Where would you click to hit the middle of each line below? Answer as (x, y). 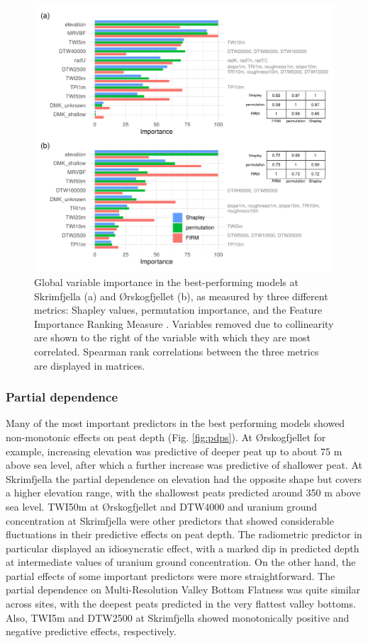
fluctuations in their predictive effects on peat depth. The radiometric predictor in (184, 534)
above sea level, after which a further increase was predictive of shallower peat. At (184, 465)
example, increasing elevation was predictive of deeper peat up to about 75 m (174, 451)
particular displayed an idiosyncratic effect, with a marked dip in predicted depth (183, 548)
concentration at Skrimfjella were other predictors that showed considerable (170, 520)
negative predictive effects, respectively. (91, 631)
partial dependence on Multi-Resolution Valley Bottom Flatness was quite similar (183, 590)
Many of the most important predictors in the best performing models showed (175, 423)
